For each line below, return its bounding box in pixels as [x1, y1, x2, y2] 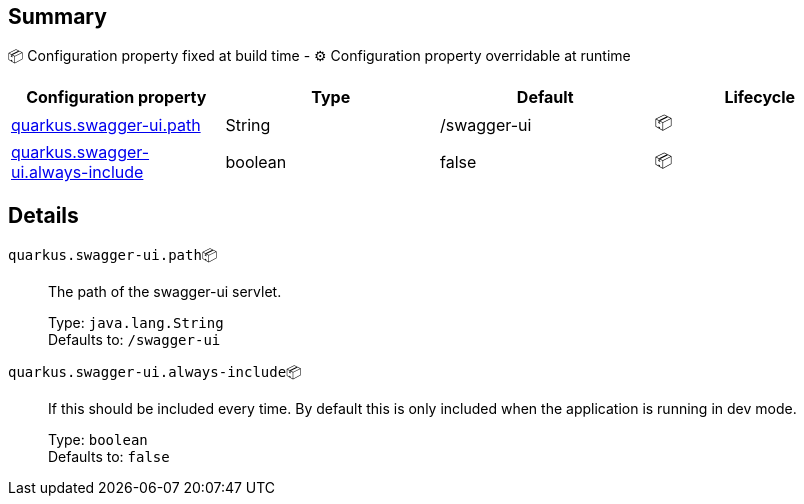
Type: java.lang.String [48, 314, 224, 332]
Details [8, 202, 79, 228]
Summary [8, 4, 107, 29]
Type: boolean [48, 431, 148, 449]
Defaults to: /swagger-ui [48, 331, 221, 349]
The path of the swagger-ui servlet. [48, 283, 282, 301]
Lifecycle [724, 87, 796, 108]
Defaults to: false [48, 448, 170, 466]
